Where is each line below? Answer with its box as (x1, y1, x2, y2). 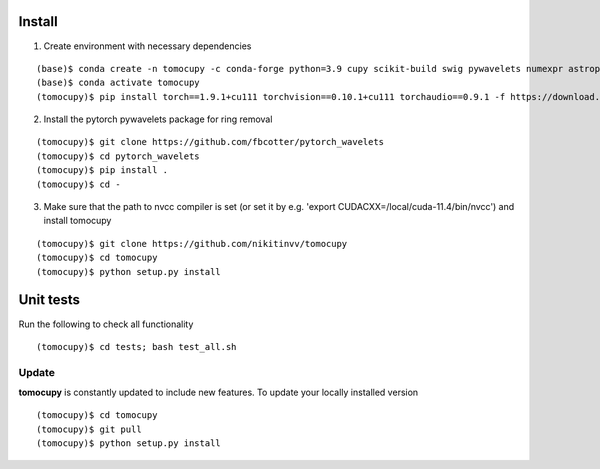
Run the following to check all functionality (18, 318, 194, 330)
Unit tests (18, 291, 80, 309)
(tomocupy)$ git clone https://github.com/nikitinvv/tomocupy (36, 238, 348, 249)
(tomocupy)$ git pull (36, 423, 142, 435)
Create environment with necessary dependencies (43, 40, 252, 52)
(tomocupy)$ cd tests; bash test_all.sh (36, 341, 237, 352)
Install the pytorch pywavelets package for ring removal (43, 113, 273, 125)
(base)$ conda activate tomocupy (36, 77, 200, 89)
